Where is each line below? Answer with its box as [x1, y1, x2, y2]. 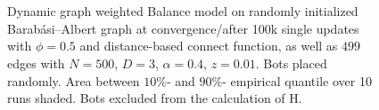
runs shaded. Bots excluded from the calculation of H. [7, 89, 302, 107]
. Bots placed [255, 53, 327, 72]
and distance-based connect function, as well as [79, 36, 338, 55]
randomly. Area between [7, 71, 140, 90]
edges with [7, 53, 65, 72]
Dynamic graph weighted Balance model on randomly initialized [7, 2, 358, 20]
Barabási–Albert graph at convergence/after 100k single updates [7, 19, 359, 37]
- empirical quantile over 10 [222, 71, 372, 90]
